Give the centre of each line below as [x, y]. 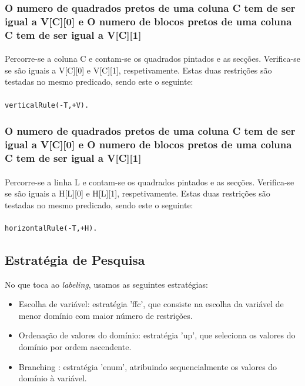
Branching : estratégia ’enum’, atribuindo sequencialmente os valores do [148, 366]
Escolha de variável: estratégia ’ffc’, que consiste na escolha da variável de [151, 304]
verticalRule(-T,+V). [47, 105]
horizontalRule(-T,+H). [51, 228]
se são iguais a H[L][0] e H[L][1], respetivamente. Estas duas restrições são [138, 193]
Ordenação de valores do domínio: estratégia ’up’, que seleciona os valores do [157, 335]
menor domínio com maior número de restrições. [105, 315]
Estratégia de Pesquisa [75, 259]
